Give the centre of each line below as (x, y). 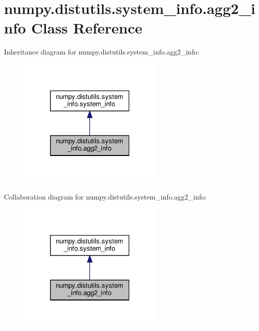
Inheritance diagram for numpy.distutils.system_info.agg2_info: (102, 52)
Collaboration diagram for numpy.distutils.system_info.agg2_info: (106, 196)
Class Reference (87, 28)
